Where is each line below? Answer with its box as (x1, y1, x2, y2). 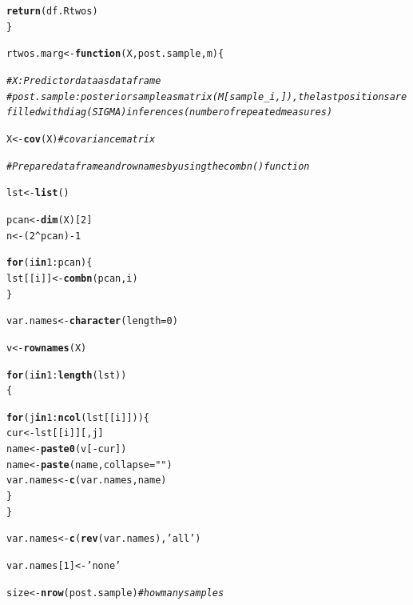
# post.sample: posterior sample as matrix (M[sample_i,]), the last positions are (6, 90, 407, 102)
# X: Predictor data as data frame (6, 74, 161, 86)
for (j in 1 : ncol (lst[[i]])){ (6, 411, 150, 423)
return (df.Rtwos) (6, 6, 98, 17)
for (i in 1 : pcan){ (6, 257, 93, 269)
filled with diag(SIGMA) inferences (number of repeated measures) (6, 106, 333, 118)
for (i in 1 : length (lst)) (6, 369, 127, 381)
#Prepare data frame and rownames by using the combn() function (6, 160, 310, 172)
